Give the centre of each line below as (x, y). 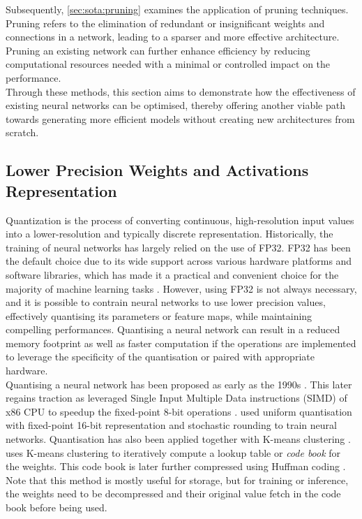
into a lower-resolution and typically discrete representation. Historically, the (169, 234)
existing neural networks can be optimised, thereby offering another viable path (175, 105)
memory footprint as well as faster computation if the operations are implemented (181, 343)
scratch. (22, 132)
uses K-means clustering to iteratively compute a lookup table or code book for (173, 452)
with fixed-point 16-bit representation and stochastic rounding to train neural (171, 425)
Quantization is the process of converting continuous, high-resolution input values (180, 220)
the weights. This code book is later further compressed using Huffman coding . (176, 466)
